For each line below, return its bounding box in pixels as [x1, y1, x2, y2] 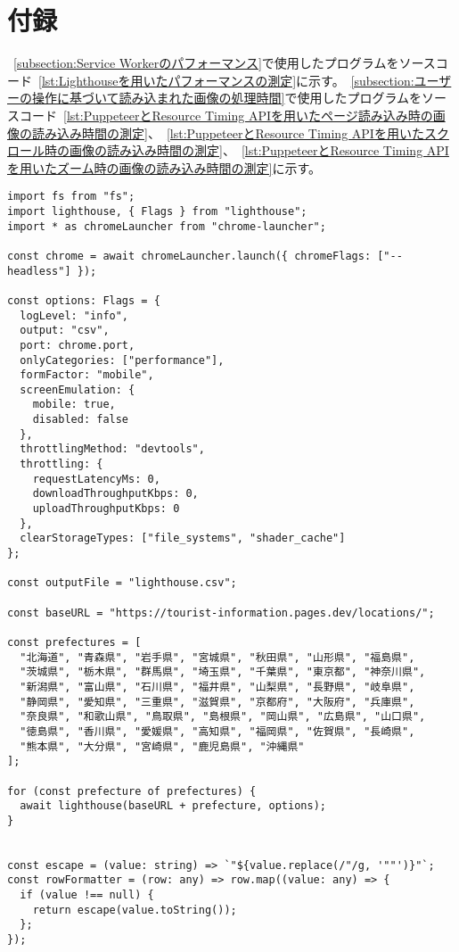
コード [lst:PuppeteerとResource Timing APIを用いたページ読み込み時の [19, 105, 433, 124]
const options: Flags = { [7, 294, 160, 307]
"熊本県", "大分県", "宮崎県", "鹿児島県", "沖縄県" [20, 740, 305, 753]
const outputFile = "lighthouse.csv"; [7, 576, 237, 590]
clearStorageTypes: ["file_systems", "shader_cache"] [20, 532, 346, 545]
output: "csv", [20, 324, 110, 337]
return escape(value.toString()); [32, 903, 237, 916]
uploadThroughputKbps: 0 [32, 502, 180, 516]
